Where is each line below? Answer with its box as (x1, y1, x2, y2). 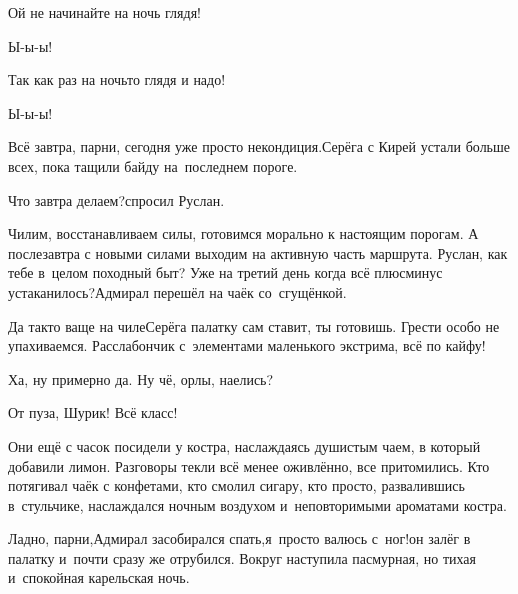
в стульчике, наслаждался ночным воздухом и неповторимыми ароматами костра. (8, 494, 507, 515)
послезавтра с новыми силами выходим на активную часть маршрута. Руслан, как (8, 242, 508, 263)
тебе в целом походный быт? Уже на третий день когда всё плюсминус (8, 262, 443, 283)
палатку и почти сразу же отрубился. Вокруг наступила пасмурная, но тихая (8, 547, 476, 568)
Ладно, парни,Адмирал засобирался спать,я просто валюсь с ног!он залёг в (8, 528, 471, 549)
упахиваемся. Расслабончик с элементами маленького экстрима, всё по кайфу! (8, 335, 486, 356)
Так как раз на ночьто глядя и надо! (8, 69, 226, 90)
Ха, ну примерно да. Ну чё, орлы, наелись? (8, 368, 274, 389)
